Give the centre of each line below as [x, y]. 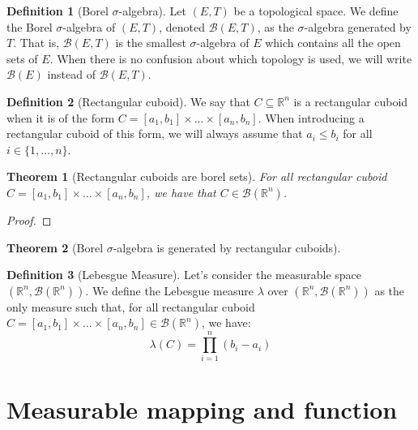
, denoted [182, 26]
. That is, [36, 43]
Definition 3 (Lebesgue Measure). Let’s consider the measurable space [184, 275]
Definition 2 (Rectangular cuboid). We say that [128, 101]
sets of [22, 58]
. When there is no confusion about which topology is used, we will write [231, 58]
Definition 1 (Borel [58, 11]
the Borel [30, 26]
